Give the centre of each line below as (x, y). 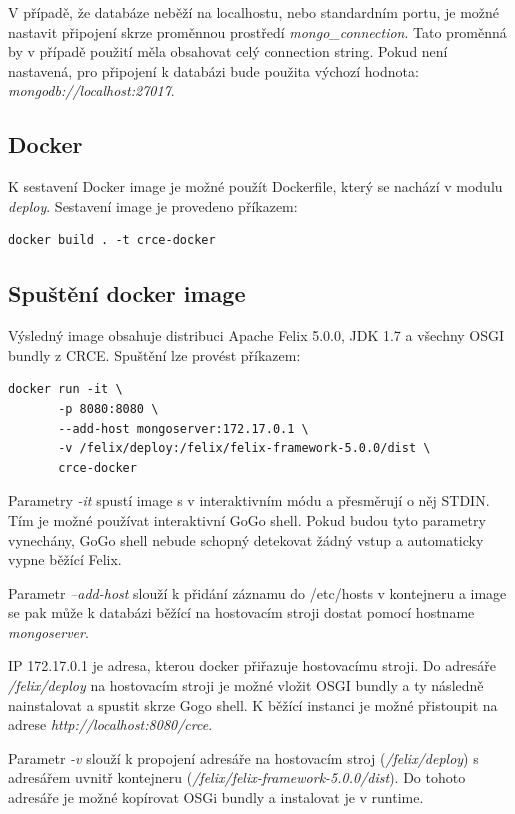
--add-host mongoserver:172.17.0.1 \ (183, 428)
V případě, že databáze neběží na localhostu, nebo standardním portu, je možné (254, 12)
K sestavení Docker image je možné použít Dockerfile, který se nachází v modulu (255, 186)
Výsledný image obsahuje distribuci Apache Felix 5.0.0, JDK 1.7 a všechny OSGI (256, 335)
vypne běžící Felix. (65, 559)
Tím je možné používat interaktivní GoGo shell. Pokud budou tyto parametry (247, 519)
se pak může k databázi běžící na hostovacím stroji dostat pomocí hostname (241, 612)
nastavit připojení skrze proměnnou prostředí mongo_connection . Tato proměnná (257, 31)
